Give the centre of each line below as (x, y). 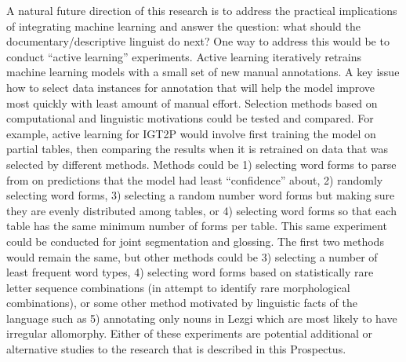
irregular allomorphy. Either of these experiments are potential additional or (189, 333)
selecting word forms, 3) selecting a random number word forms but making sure (201, 195)
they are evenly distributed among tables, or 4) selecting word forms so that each (201, 210)
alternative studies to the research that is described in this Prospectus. (176, 349)
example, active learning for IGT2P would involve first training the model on (191, 133)
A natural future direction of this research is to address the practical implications (202, 10)
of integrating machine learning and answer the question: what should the (183, 26)
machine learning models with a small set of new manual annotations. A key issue (203, 72)
